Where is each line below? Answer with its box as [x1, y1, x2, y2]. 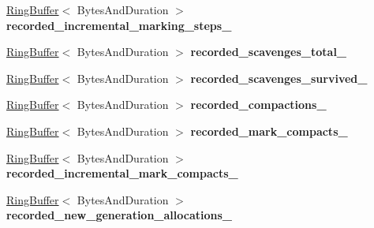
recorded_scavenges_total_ [190, 43, 347, 60]
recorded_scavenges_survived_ [190, 69, 368, 86]
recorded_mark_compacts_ [190, 122, 348, 139]
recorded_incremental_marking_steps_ [6, 17, 232, 33]
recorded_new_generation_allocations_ [6, 207, 232, 223]
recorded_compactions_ [190, 96, 327, 113]
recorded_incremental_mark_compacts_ [6, 165, 238, 181]
